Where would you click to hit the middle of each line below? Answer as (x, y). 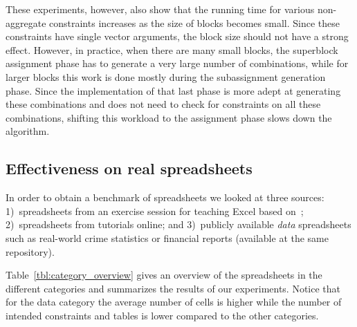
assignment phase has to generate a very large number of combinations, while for (177, 63)
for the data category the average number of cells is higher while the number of (174, 302)
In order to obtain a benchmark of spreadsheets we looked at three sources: (165, 197)
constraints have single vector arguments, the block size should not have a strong (177, 36)
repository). (30, 251)
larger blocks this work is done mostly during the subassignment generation (166, 76)
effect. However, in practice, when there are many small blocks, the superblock (172, 49)
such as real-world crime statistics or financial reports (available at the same (167, 237)
